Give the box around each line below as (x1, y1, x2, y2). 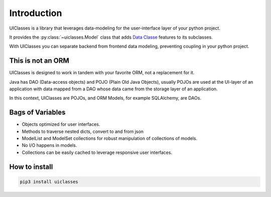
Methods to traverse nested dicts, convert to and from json (22, 128, 144, 134)
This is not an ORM (9, 57, 70, 65)
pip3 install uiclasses (20, 178, 79, 184)
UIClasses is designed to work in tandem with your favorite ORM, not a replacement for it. (9, 70, 195, 76)
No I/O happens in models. (22, 142, 77, 148)
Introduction (9, 8, 62, 19)
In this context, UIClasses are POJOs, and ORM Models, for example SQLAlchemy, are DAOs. (9, 95, 202, 101)
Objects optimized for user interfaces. (22, 121, 100, 127)
